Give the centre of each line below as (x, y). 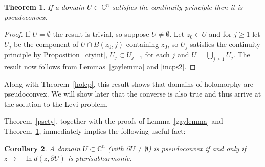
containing (142, 44)
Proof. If (17, 34)
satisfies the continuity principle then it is (178, 7)
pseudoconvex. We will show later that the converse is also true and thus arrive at (133, 94)
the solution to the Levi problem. (56, 103)
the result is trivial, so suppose (101, 34)
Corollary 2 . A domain (42, 148)
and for (220, 34)
